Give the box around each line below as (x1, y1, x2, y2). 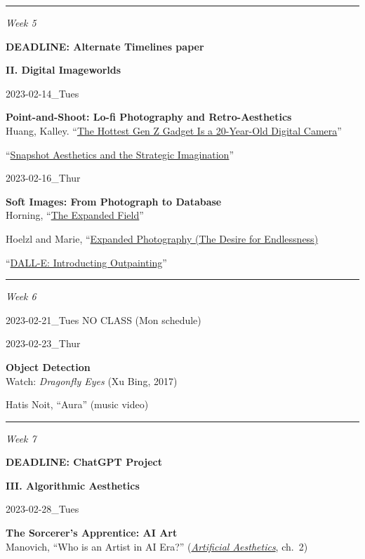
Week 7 (6, 431, 36, 445)
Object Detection (6, 359, 91, 374)
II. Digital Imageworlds (6, 62, 121, 77)
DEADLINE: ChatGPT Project (6, 454, 162, 469)
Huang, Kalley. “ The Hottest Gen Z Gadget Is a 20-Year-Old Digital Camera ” (6, 123, 342, 137)
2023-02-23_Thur (6, 336, 81, 351)
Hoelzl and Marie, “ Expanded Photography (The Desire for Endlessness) (6, 231, 319, 245)
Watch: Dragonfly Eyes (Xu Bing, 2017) (6, 373, 178, 388)
